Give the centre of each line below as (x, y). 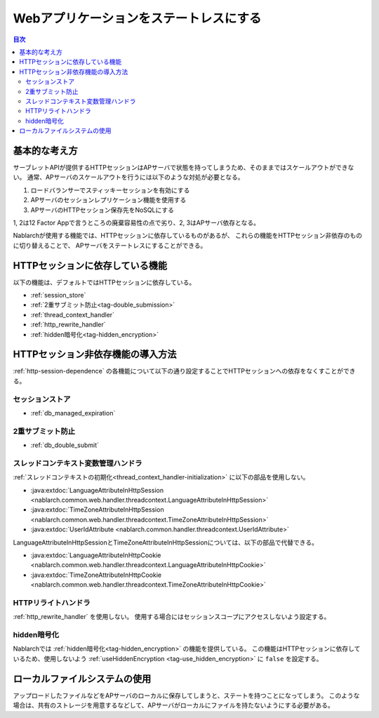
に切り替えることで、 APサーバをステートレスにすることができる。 (110, 245)
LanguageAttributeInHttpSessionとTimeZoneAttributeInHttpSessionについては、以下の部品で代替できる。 (166, 542)
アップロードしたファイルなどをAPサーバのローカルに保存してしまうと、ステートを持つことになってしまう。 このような (186, 696)
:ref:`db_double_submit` (65, 445)
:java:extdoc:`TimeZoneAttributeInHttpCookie (96, 575)
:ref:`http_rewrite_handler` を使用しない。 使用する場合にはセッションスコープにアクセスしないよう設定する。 (172, 617)
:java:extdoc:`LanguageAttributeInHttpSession (97, 490)
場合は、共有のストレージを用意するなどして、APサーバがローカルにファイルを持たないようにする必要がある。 (173, 705)
